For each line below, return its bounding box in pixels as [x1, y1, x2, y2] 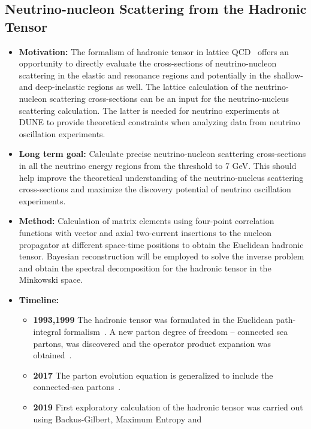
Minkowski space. [19, 273, 83, 286]
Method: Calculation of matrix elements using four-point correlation [19, 214, 274, 227]
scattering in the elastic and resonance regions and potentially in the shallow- [19, 68, 303, 81]
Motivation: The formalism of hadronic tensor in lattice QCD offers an [19, 45, 289, 58]
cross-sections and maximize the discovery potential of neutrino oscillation [19, 183, 291, 195]
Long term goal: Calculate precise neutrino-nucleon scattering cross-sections [19, 147, 306, 160]
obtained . [33, 349, 72, 361]
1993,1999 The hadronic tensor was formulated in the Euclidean [33, 313, 273, 326]
